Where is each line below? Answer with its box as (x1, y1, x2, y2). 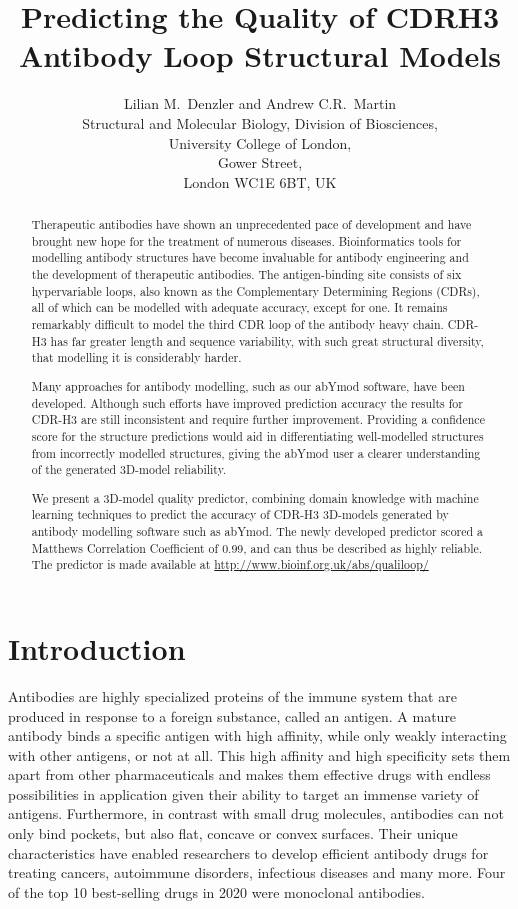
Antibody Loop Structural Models (19, 35, 501, 76)
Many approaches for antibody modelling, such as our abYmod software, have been (31, 377, 465, 394)
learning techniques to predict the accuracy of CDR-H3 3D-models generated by (31, 506, 449, 523)
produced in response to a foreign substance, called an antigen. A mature (8, 705, 457, 726)
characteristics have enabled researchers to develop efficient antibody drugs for (8, 842, 489, 863)
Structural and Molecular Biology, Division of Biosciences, (82, 112, 438, 133)
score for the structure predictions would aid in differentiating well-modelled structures (31, 427, 484, 444)
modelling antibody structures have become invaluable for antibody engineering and (31, 249, 469, 266)
